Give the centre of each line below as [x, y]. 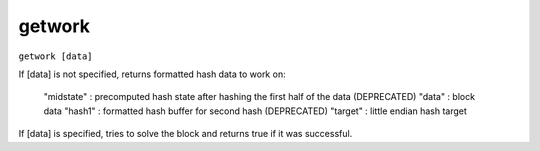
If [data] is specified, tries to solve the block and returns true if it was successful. [185, 134]
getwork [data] [56, 56]
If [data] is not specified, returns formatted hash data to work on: [152, 74]
